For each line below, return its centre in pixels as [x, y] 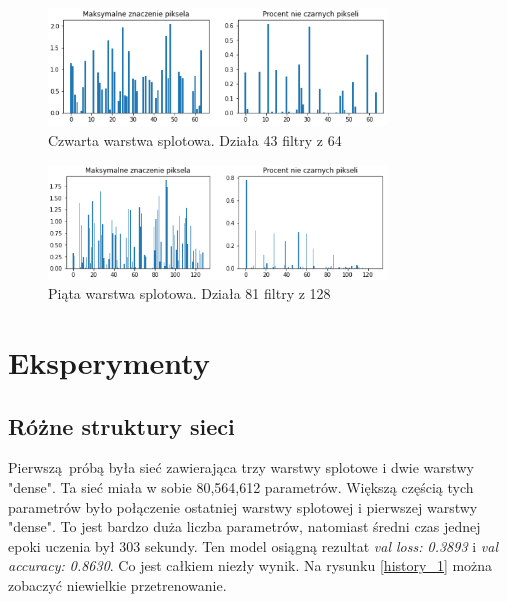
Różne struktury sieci [121, 425]
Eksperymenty [109, 362]
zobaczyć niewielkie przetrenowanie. [117, 585]
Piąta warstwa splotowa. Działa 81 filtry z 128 [189, 293]
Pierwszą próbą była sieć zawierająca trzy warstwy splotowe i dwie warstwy [241, 467]
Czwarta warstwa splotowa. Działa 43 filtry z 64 [195, 139]
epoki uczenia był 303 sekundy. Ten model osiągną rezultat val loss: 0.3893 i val [253, 545]
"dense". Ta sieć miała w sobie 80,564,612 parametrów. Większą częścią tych [241, 487]
